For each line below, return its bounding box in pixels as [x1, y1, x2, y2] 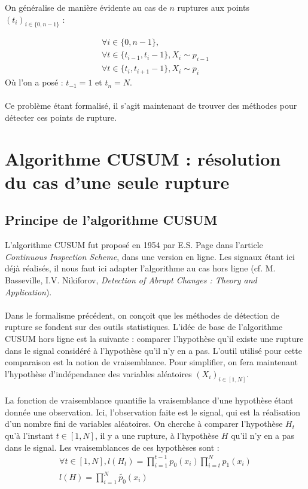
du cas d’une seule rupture [5, 169, 230, 194]
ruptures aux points [177, 1, 250, 13]
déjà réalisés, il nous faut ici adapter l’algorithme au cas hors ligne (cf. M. [5, 262, 276, 274]
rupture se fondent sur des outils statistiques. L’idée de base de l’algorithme [5, 320, 283, 333]
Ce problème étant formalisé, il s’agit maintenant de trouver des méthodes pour [5, 99, 297, 112]
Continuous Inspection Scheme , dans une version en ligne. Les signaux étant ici [5, 250, 295, 262]
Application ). [5, 285, 52, 298]
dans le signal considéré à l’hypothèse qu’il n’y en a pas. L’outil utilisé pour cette [5, 344, 302, 356]
